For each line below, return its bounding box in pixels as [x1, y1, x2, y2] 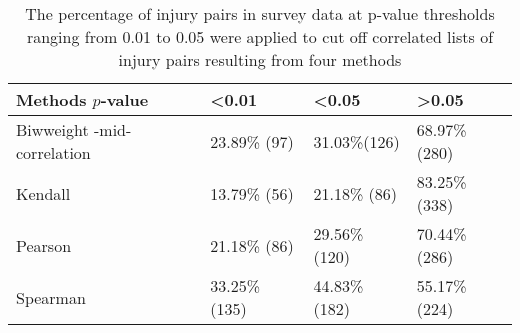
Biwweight [16, 118, 89, 141]
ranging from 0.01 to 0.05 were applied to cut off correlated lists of [26, 25, 494, 48]
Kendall [16, 181, 71, 205]
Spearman [16, 285, 86, 309]
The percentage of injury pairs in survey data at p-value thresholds [25, 2, 495, 25]
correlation [16, 141, 91, 164]
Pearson [16, 233, 72, 257]
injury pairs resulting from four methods [118, 48, 402, 71]
